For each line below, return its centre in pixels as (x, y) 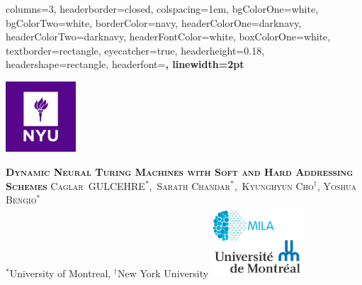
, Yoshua (337, 185)
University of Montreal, (60, 273)
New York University (163, 273)
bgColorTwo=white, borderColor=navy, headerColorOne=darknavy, (154, 22)
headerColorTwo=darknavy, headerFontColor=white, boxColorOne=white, (168, 37)
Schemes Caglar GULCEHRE (75, 185)
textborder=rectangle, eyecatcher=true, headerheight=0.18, (135, 50)
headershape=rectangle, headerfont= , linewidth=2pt (125, 64)
